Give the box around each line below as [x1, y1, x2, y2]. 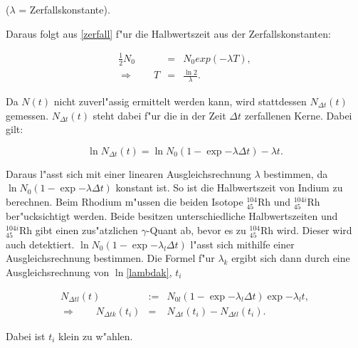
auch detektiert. [6, 236, 75, 251]
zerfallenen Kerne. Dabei [244, 107, 352, 122]
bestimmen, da [263, 166, 328, 181]
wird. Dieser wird [276, 222, 352, 237]
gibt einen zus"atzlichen [35, 222, 138, 237]
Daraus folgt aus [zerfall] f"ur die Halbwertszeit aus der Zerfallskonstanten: [6, 26, 331, 41]
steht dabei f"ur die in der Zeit [93, 107, 226, 122]
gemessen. [6, 107, 49, 122]
